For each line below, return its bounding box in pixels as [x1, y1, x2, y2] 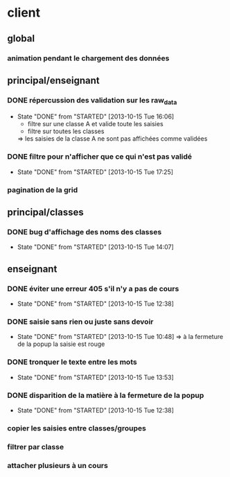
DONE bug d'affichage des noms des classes [7, 227, 162, 236]
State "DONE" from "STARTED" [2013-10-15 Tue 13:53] [17, 373, 175, 381]
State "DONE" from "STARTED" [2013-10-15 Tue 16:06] [17, 112, 175, 121]
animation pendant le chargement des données [7, 53, 170, 63]
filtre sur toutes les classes [27, 127, 105, 136]
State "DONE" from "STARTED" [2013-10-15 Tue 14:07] [17, 243, 175, 251]
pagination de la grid [7, 185, 78, 195]
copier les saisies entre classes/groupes [7, 423, 147, 433]
